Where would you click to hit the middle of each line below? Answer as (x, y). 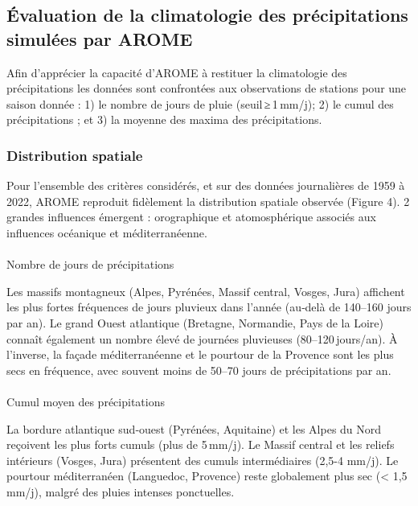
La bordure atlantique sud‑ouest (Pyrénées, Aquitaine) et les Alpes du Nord (194, 428)
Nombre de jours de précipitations (90, 264)
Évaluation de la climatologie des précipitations (207, 15)
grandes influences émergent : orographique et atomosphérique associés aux (191, 217)
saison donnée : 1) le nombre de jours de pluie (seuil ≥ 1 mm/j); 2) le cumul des (200, 103)
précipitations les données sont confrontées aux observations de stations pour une (207, 88)
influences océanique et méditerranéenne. (107, 232)
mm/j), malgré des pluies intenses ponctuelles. (121, 491)
